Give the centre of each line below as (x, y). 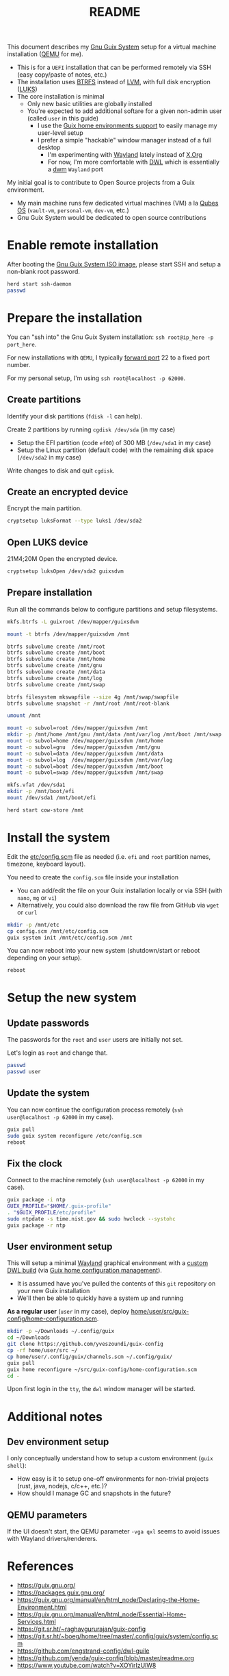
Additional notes (55, 1417)
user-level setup (60, 133)
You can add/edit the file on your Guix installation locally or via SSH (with (120, 890)
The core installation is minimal (60, 97)
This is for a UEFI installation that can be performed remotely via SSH (114, 67)
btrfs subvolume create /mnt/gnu (55, 666)
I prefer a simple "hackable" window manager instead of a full (124, 140)
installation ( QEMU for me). (45, 54)
